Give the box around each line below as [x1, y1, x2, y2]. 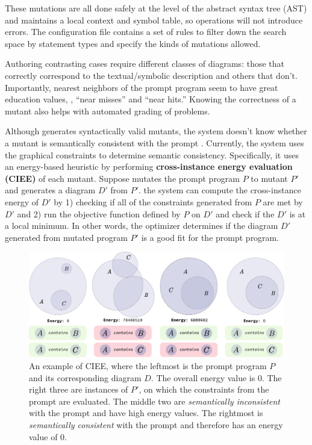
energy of [5, 195, 39, 208]
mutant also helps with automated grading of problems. [5, 104, 210, 117]
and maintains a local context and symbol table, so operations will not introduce [5, 13, 303, 26]
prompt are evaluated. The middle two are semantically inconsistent [29, 394, 280, 407]
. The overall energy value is [151, 371, 255, 384]
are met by [263, 195, 303, 208]
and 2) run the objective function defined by [17, 207, 181, 220]
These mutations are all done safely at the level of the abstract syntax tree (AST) [5, 2, 307, 14]
